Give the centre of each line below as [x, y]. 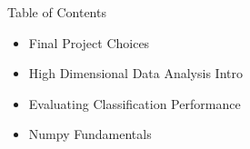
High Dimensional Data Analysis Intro [135, 73]
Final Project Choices [89, 42]
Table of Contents [57, 12]
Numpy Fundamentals [90, 134]
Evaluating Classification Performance [135, 103]
